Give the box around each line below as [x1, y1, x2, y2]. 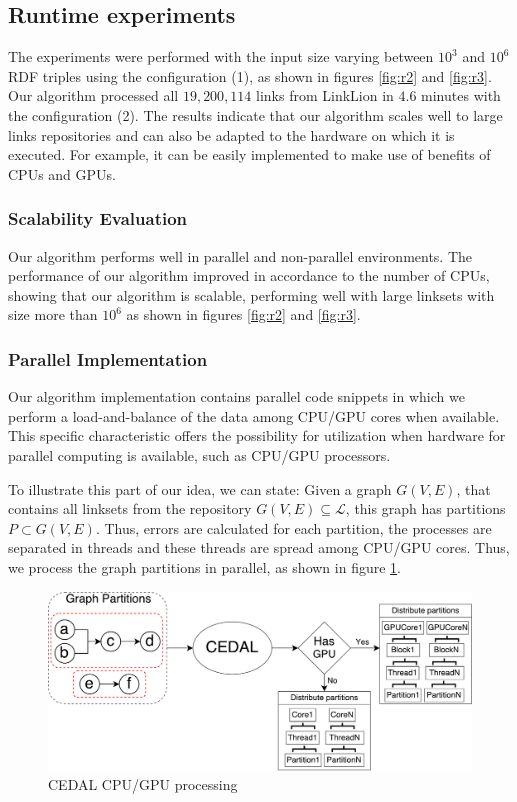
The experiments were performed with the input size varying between [8, 46, 434, 67]
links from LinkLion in [256, 85, 394, 106]
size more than [8, 304, 98, 325]
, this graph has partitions [345, 498, 506, 519]
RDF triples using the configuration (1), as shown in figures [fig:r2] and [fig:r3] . [8, 65, 492, 86]
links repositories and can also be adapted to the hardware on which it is [8, 124, 455, 145]
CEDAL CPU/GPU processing [48, 774, 238, 795]
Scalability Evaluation [8, 206, 188, 231]
